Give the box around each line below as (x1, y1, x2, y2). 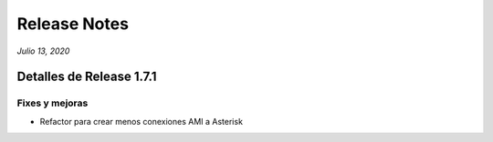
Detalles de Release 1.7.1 (16, 69, 157, 85)
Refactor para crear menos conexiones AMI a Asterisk (39, 116, 244, 127)
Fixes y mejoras (16, 96, 89, 109)
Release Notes (16, 14, 130, 34)
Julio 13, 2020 (16, 46, 70, 56)
